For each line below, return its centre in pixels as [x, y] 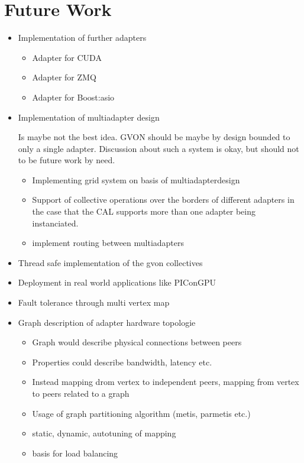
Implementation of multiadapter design [89, 117]
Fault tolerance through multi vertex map [94, 302]
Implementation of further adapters [82, 38]
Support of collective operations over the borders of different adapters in [163, 200]
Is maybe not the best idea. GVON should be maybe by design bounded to [154, 137]
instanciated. [55, 223]
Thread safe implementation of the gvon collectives [110, 262]
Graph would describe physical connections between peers [137, 342]
